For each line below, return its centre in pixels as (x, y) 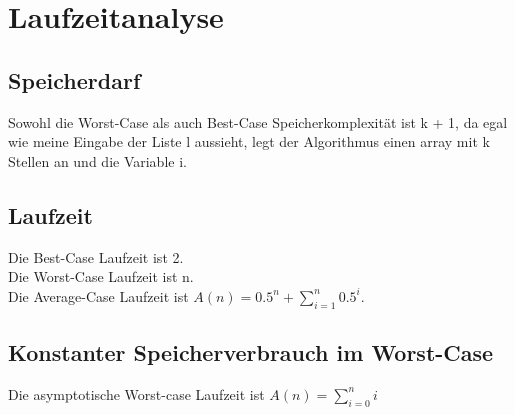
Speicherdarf (74, 79)
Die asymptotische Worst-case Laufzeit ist (136, 393)
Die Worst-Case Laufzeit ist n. (101, 276)
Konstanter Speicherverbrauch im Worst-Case (251, 351)
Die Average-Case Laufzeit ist (98, 295)
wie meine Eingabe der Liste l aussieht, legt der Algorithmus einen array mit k (249, 141)
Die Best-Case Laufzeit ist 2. (96, 256)
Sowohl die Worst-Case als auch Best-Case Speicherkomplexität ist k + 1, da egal (258, 121)
